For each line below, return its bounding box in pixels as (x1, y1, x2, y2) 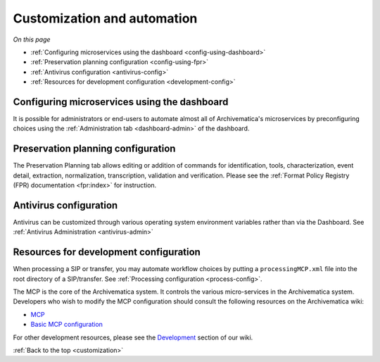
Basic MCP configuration (30, 320, 103, 329)
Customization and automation (13, 11, 198, 26)
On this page (13, 35, 51, 44)
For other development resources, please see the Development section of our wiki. (13, 333, 253, 342)
